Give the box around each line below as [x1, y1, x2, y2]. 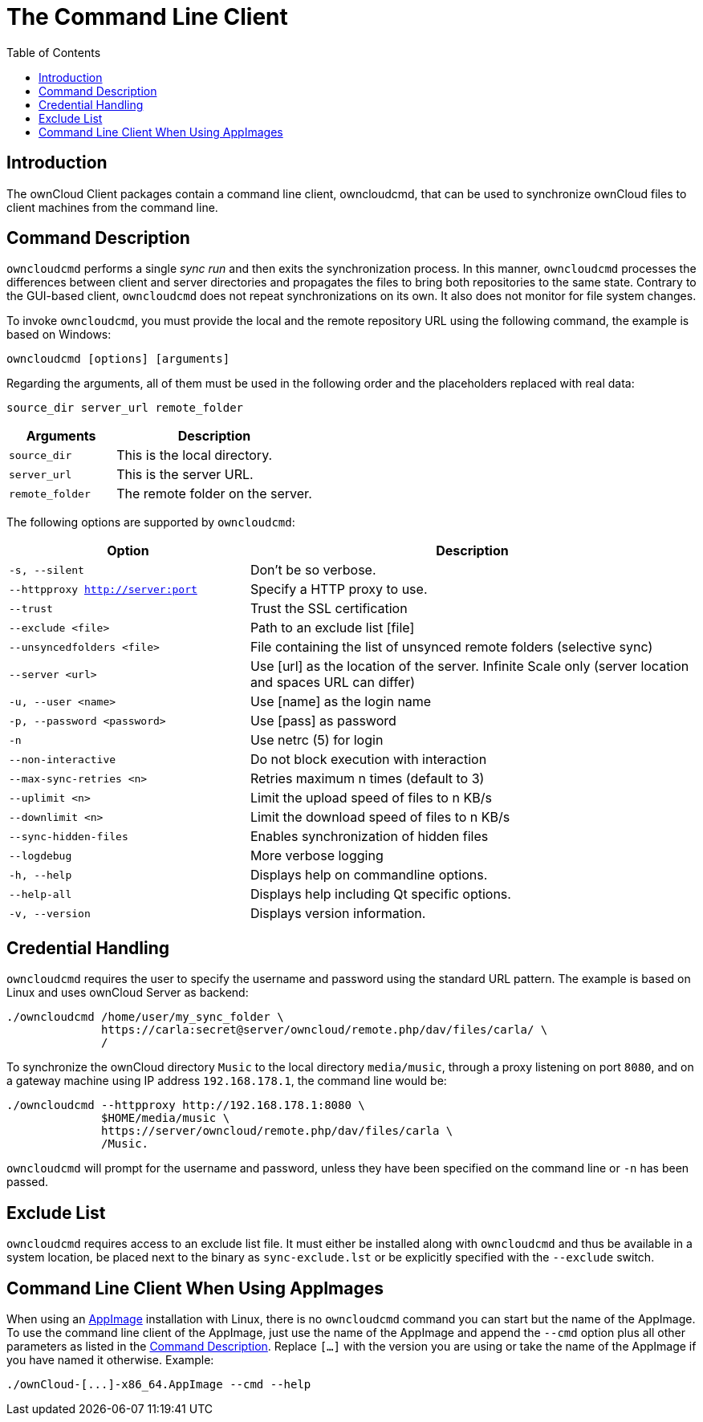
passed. [6, 1175, 49, 1189]
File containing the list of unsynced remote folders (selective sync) [250, 639, 653, 656]
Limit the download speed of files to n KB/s [250, 809, 510, 826]
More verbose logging [250, 847, 384, 864]
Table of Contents [6, 45, 101, 59]
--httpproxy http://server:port [9, 583, 197, 595]
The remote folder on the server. [116, 486, 312, 502]
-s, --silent [9, 563, 84, 576]
